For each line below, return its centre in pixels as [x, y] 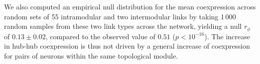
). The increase [227, 36]
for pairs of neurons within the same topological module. [91, 55]
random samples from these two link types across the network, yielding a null [123, 26]
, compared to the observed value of [100, 36]
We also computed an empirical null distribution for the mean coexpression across [130, 6]
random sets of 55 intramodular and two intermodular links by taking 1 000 [120, 16]
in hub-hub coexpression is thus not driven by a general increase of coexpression [127, 46]
